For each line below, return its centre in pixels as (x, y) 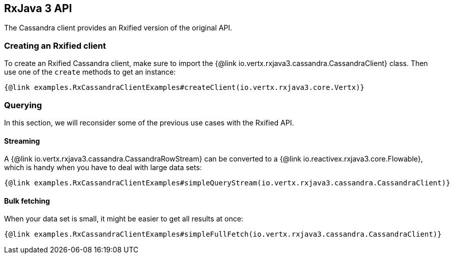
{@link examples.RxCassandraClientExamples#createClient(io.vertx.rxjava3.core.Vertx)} (185, 88)
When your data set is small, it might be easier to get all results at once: (124, 219)
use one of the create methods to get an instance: (90, 72)
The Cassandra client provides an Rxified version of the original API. (118, 28)
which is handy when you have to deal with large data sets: (103, 168)
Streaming (22, 141)
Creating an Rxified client (55, 45)
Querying (23, 105)
